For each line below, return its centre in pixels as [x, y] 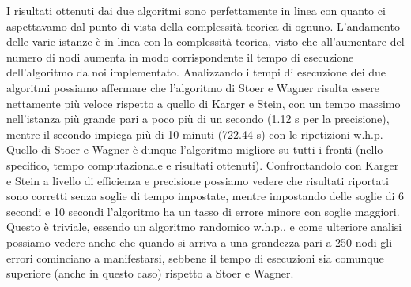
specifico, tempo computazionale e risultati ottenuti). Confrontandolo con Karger [203, 164]
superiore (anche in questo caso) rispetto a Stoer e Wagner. [150, 273]
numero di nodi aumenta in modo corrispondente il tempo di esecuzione [180, 56]
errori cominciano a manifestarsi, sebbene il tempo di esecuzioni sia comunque [195, 257]
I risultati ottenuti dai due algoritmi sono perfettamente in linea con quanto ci [196, 10]
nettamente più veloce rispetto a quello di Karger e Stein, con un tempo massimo [204, 103]
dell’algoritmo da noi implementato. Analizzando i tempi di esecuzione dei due [196, 72]
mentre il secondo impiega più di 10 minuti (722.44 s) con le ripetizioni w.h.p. [195, 134]
